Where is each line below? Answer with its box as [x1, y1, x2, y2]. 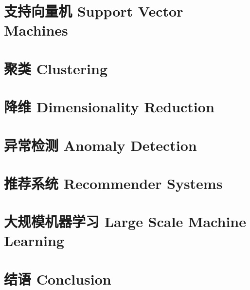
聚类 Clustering [4, 58, 107, 78]
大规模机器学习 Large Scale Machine [4, 211, 246, 231]
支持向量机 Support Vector [4, 1, 183, 21]
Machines [4, 20, 68, 40]
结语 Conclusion [4, 269, 111, 289]
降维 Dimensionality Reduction [4, 97, 214, 117]
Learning [4, 230, 64, 250]
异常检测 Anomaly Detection [4, 135, 197, 155]
